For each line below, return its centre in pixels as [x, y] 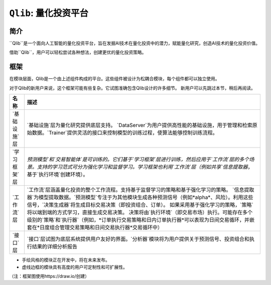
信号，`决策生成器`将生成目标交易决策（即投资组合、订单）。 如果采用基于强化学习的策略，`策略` [140, 205]
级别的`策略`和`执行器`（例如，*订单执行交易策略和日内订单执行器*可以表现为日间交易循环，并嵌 [141, 220]
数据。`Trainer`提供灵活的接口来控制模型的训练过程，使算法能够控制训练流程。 [125, 133]
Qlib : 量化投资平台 [49, 13]
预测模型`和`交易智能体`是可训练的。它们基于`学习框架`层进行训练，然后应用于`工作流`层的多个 [138, 160]
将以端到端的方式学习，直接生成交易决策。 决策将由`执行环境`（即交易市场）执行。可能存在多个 [140, 212]
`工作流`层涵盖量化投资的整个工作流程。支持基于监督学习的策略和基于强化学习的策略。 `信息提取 [141, 190]
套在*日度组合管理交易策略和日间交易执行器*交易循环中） [95, 227]
